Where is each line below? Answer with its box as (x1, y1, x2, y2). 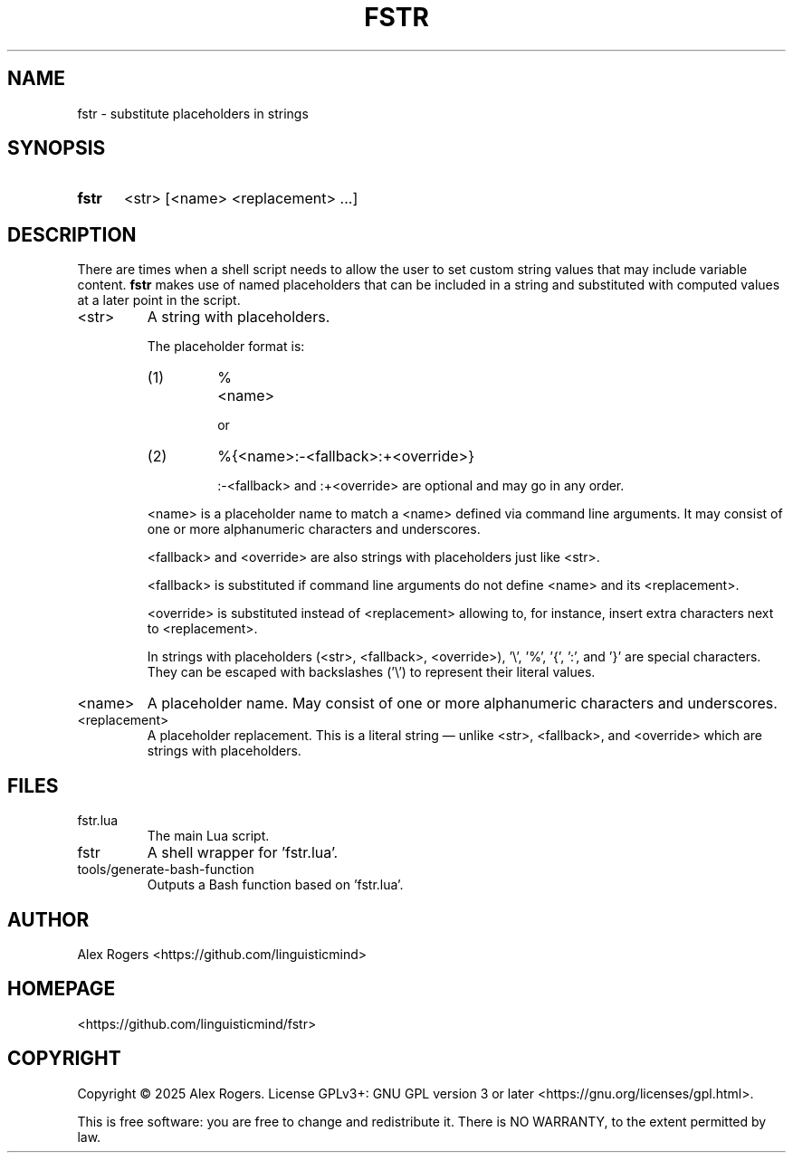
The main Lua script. (147, 828, 270, 844)
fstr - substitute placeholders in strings (77, 105, 309, 121)
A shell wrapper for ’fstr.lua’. (147, 843, 339, 862)
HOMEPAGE (7, 977, 116, 1001)
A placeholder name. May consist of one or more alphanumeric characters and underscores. (147, 694, 778, 713)
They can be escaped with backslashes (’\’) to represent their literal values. (147, 664, 596, 680)
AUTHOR (7, 908, 90, 931)
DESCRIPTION (7, 223, 137, 246)
